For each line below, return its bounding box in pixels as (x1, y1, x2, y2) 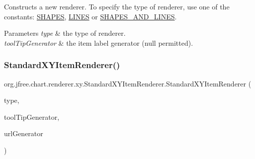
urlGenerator (4, 128, 43, 139)
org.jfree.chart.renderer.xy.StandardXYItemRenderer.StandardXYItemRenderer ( (4, 78, 252, 88)
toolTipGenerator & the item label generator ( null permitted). (4, 37, 193, 48)
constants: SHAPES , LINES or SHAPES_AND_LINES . (4, 11, 177, 21)
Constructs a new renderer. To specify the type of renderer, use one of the (4, 1, 230, 11)
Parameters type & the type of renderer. (4, 28, 126, 38)
